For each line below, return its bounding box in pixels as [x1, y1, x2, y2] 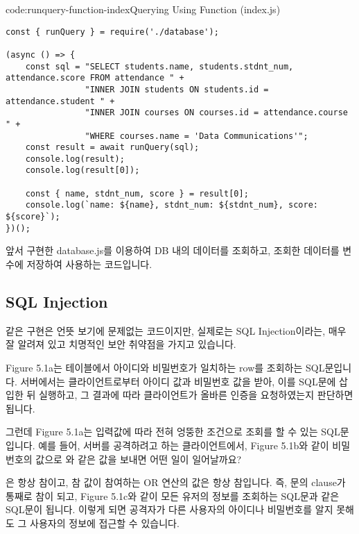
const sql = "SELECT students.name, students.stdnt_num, [25, 61, 294, 72]
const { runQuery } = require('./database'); [6, 26, 219, 37]
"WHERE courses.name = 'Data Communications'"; [85, 131, 308, 141]
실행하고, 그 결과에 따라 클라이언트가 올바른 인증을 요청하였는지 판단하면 [38, 387, 353, 402]
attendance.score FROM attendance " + [6, 73, 184, 83]
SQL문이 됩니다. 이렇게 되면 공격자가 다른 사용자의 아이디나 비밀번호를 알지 [6, 502, 333, 517]
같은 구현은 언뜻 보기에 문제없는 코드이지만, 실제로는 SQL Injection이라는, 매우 [6, 323, 347, 337]
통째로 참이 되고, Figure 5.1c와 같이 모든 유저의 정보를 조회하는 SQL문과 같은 [6, 488, 340, 503]
